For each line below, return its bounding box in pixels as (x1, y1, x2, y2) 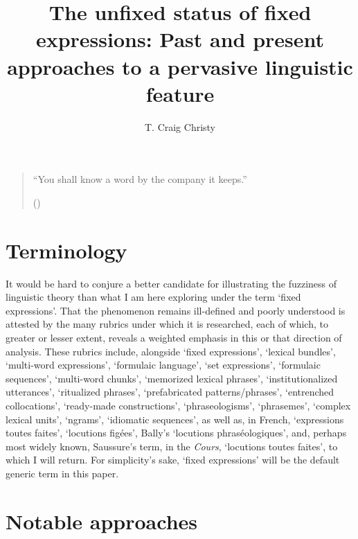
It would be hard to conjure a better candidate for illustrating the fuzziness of (6, 276, 337, 290)
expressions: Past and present (35, 25, 325, 53)
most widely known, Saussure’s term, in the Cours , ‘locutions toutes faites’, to (6, 439, 338, 453)
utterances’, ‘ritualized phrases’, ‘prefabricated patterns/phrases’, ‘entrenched (6, 385, 334, 399)
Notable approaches (6, 506, 198, 535)
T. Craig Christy (144, 119, 216, 134)
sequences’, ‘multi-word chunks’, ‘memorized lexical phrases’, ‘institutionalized (6, 371, 338, 385)
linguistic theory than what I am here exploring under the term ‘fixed (6, 290, 301, 304)
